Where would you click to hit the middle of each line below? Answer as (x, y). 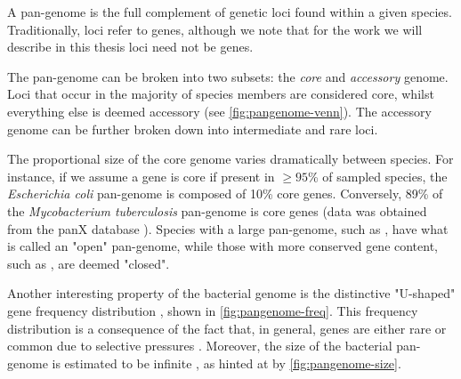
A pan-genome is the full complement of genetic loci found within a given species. (230, 12)
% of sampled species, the (377, 176)
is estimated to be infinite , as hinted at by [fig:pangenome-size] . (226, 363)
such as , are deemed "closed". (89, 263)
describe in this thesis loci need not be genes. (130, 47)
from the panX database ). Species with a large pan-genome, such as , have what (228, 228)
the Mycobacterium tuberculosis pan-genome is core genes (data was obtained (217, 210)
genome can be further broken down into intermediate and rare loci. (193, 129)
